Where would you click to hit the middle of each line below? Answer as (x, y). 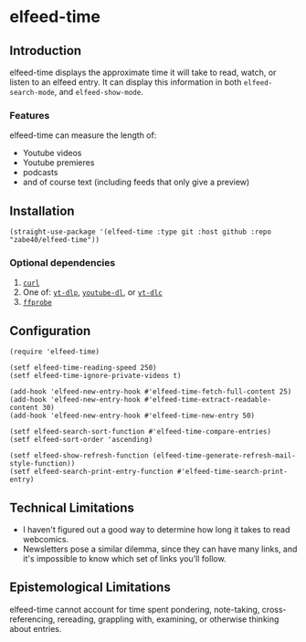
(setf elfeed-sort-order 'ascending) (81, 440)
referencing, (32, 619)
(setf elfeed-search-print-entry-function (91, 472)
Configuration (50, 331)
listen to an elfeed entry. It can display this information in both (126, 82)
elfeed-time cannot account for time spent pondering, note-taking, (135, 609)
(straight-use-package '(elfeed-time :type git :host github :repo (141, 232)
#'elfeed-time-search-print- (232, 472)
